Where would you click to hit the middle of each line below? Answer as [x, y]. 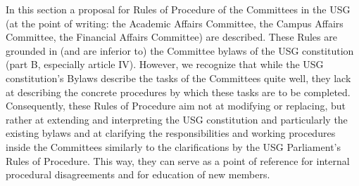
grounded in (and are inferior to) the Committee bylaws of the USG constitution [180, 50]
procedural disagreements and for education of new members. [138, 174]
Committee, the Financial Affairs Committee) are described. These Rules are [171, 37]
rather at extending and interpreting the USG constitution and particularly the [177, 119]
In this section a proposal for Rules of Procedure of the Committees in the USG [178, 9]
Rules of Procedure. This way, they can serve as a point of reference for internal [178, 160]
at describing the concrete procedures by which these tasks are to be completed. [178, 92]
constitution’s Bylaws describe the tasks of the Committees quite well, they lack [178, 78]
